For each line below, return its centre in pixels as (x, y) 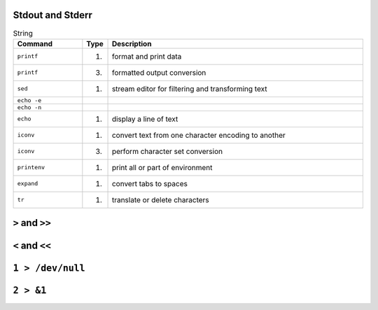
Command (35, 43)
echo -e (29, 100)
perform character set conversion (167, 151)
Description (132, 43)
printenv (31, 168)
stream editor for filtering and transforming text (189, 89)
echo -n (29, 107)
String (23, 33)
